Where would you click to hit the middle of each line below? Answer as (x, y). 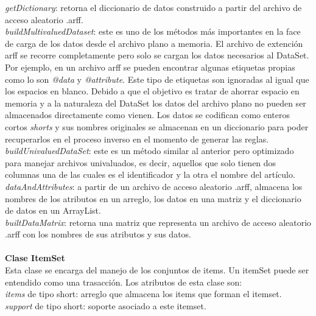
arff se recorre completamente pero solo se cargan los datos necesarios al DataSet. (157, 55)
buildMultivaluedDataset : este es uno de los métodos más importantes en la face (153, 31)
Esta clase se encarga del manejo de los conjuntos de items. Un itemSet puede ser (157, 270)
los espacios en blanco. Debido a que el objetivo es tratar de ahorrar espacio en (152, 91)
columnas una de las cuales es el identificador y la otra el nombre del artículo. (150, 174)
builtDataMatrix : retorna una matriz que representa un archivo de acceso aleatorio (158, 222)
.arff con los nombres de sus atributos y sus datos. (98, 234)
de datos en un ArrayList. (53, 210)
